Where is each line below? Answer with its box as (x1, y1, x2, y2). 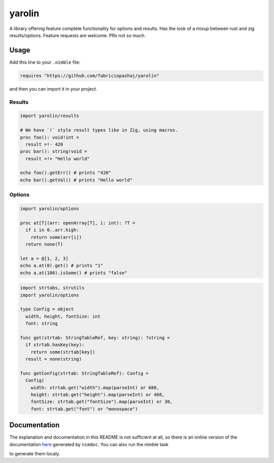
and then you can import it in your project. (9, 85, 97, 92)
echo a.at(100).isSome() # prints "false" (20, 270, 127, 276)
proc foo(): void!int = (20, 134, 80, 140)
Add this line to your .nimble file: (9, 59, 81, 65)
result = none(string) (25, 356, 82, 362)
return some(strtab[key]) (30, 349, 95, 355)
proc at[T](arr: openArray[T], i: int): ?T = (20, 220, 135, 226)
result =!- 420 (25, 141, 63, 147)
